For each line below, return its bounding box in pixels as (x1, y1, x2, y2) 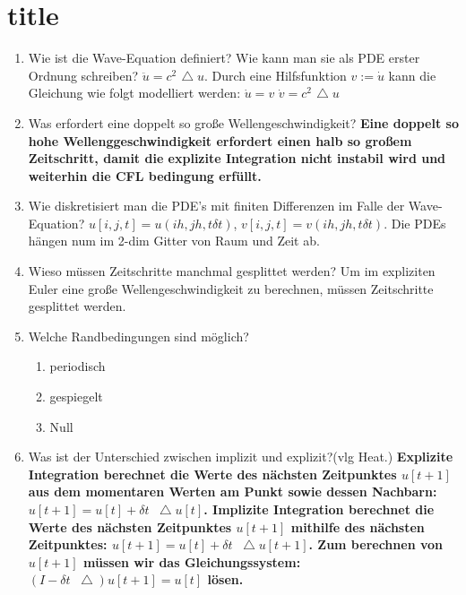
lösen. (207, 570, 244, 589)
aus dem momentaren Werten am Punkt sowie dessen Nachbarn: (28, 482, 437, 501)
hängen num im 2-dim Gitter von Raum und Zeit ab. (28, 231, 320, 250)
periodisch (49, 357, 106, 375)
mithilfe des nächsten (290, 517, 425, 536)
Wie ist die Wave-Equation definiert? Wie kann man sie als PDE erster (28, 48, 420, 67)
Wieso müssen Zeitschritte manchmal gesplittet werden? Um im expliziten (28, 262, 436, 280)
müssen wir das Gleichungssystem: (83, 552, 301, 571)
